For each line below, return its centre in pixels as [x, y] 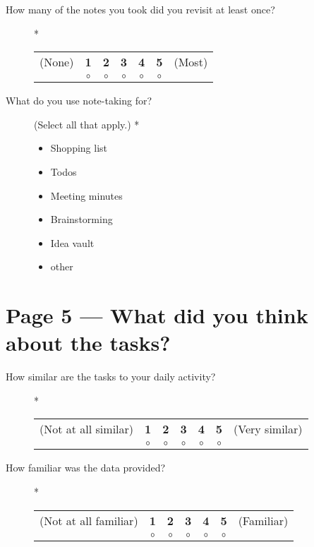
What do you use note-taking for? [79, 101]
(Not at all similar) [87, 429]
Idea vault [72, 242]
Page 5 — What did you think [157, 315]
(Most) [191, 62]
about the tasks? [88, 343]
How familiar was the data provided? [86, 468]
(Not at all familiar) [89, 520]
